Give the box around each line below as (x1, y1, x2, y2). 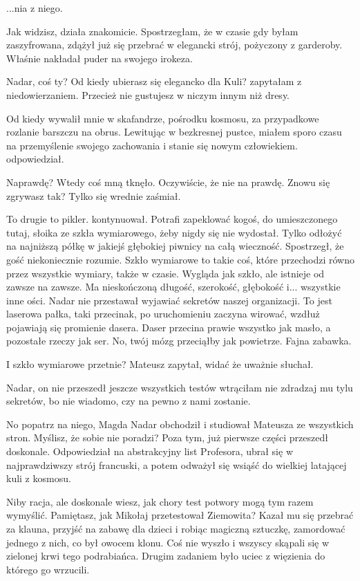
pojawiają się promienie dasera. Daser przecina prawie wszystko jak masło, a (6, 320, 331, 334)
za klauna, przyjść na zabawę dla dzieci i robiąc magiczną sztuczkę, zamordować (6, 522, 345, 535)
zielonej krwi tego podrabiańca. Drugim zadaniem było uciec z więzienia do (6, 548, 325, 563)
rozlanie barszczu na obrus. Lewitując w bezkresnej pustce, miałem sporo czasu (6, 124, 342, 139)
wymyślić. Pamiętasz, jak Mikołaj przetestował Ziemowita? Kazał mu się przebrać (6, 508, 354, 522)
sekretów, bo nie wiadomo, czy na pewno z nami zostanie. (6, 394, 251, 408)
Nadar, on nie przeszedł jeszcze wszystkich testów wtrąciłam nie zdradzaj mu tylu (6, 380, 353, 394)
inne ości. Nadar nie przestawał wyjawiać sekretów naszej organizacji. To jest (6, 293, 332, 307)
